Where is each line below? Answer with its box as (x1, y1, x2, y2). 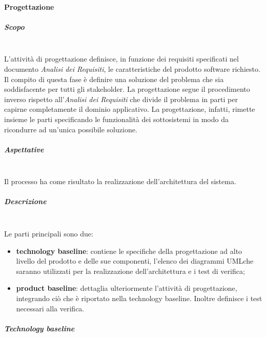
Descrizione (4, 196, 47, 207)
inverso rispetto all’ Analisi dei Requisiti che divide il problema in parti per (4, 93, 238, 104)
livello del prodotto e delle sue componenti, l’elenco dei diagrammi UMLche (16, 255, 254, 266)
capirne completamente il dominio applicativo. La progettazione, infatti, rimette (4, 104, 255, 114)
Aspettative (4, 144, 44, 154)
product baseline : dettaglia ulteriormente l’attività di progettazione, (16, 283, 237, 293)
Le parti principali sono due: (4, 228, 93, 239)
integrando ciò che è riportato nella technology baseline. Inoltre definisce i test (16, 292, 262, 303)
